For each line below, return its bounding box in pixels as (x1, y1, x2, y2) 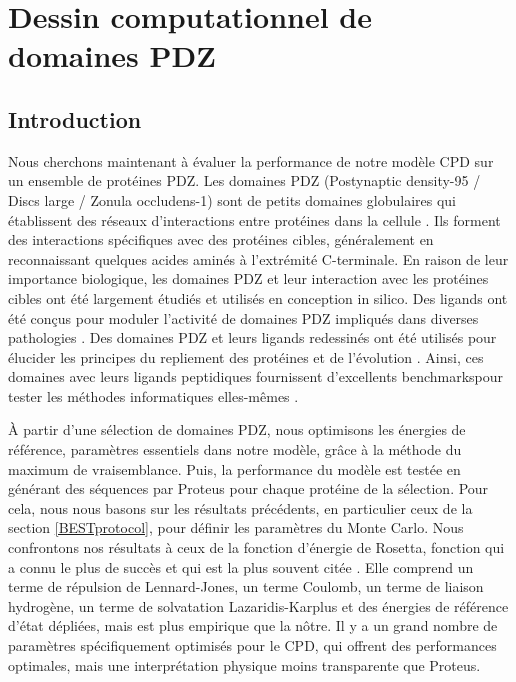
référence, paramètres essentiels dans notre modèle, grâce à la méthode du (8, 439, 462, 460)
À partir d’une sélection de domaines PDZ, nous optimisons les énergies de (8, 419, 466, 440)
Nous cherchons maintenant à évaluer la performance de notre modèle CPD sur (8, 150, 494, 171)
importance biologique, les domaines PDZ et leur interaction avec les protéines (8, 268, 489, 289)
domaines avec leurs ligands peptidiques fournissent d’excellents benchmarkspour (8, 366, 504, 387)
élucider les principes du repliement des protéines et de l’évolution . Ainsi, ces (8, 346, 484, 367)
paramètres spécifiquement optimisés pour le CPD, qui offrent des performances (8, 635, 497, 656)
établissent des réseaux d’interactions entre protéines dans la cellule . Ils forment (8, 209, 501, 230)
